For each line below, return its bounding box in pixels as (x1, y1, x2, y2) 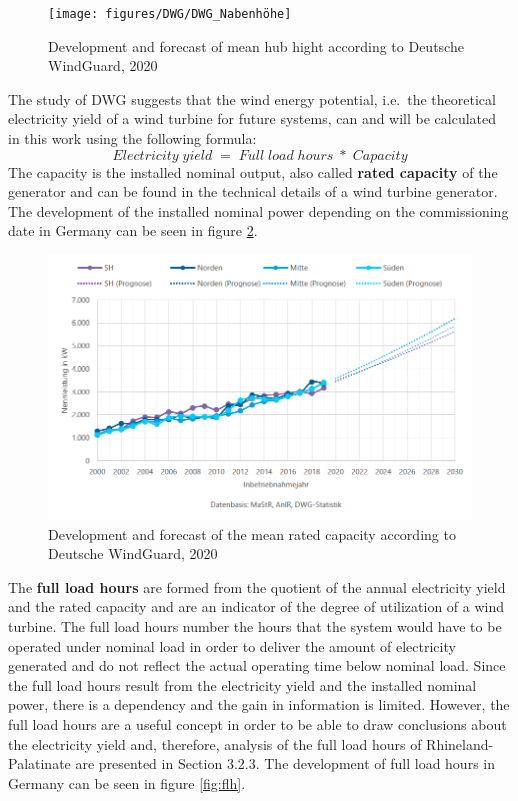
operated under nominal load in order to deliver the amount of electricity (8, 635, 456, 656)
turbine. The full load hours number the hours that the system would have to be (8, 616, 502, 637)
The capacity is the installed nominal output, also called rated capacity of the (8, 161, 498, 182)
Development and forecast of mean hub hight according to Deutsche (48, 35, 464, 56)
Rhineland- (426, 733, 494, 754)
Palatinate (8, 753, 71, 774)
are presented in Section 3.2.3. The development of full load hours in (75, 753, 495, 774)
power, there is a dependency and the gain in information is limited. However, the (8, 694, 510, 715)
